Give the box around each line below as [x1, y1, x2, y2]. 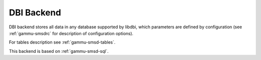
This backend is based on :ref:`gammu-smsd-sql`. [9, 48, 109, 54]
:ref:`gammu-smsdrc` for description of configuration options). [9, 30, 134, 36]
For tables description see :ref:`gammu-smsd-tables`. [9, 39, 116, 45]
